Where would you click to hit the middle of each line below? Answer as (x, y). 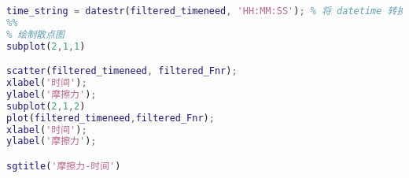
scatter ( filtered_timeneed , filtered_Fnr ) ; (122, 71)
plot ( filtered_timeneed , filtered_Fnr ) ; (111, 118)
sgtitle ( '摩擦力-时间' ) (64, 166)
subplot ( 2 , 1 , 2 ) (46, 106)
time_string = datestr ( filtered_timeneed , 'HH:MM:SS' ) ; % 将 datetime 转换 (206, 11)
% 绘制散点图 (35, 34)
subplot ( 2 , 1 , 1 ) (46, 46)
